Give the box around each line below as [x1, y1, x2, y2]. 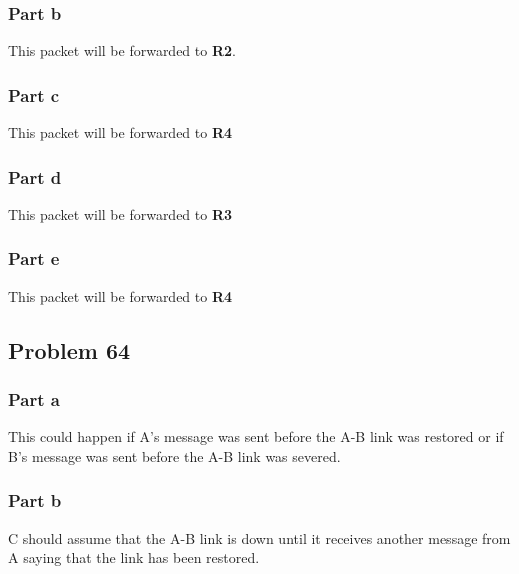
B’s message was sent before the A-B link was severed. [8, 445, 341, 466]
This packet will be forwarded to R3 [8, 203, 233, 224]
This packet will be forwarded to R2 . [8, 40, 236, 61]
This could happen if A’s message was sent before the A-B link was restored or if [8, 426, 504, 447]
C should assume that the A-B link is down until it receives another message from [8, 527, 511, 548]
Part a [8, 386, 60, 411]
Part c [8, 82, 60, 107]
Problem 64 [8, 334, 131, 365]
